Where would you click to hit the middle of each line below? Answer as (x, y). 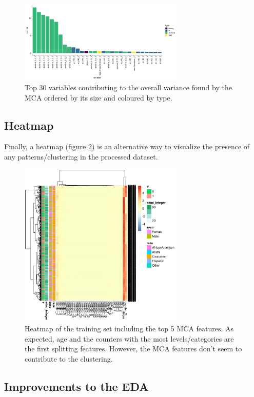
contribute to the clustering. (69, 358)
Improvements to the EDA (76, 386)
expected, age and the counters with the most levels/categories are (129, 338)
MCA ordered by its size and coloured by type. (99, 97)
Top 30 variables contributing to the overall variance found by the (128, 87)
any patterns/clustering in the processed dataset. (81, 156)
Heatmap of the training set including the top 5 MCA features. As (129, 328)
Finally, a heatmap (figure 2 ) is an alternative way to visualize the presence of (127, 146)
